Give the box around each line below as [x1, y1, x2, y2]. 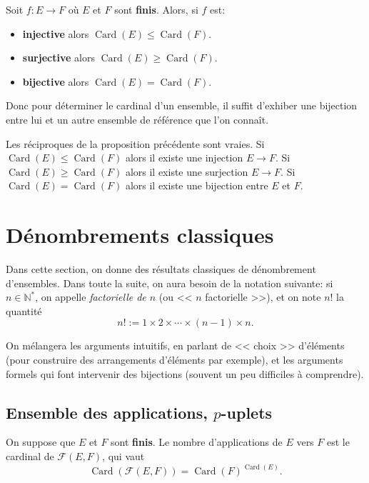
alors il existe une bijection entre [125, 178, 268, 193]
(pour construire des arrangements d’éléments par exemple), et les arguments [6, 352, 343, 367]
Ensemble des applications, [6, 401, 208, 423]
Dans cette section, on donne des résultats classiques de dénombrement [6, 262, 316, 277]
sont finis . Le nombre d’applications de [111, 434, 283, 449]
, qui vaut [102, 449, 145, 464]
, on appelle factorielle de [35, 289, 146, 304]
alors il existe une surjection [125, 164, 248, 179]
